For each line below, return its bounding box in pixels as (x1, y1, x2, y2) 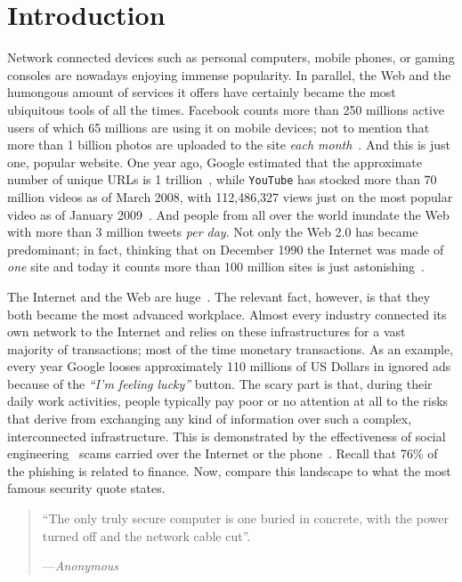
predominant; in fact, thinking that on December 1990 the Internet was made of (7, 239, 444, 258)
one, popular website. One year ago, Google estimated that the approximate (7, 152, 422, 171)
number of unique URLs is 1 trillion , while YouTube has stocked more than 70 (7, 170, 437, 189)
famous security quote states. (7, 479, 166, 497)
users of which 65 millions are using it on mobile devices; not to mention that (7, 117, 430, 136)
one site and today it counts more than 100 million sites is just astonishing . (7, 257, 425, 276)
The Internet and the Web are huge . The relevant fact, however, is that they (7, 287, 431, 305)
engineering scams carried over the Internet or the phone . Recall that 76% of (7, 444, 438, 463)
